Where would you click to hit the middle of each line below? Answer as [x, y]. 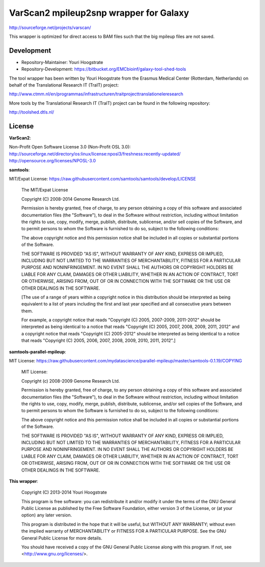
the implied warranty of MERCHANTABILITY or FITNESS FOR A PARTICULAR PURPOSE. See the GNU [124, 531]
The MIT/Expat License [45, 190]
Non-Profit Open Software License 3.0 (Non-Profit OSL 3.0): [70, 147]
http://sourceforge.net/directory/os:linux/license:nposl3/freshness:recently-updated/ [95, 154]
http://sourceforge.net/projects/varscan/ [50, 28]
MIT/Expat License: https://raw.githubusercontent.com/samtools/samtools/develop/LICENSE [103, 179]
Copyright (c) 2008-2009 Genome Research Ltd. [71, 381]
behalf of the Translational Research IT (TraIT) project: [64, 85]
